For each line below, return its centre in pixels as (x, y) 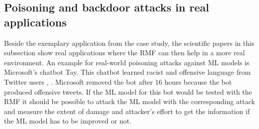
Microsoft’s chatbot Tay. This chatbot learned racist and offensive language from (128, 72)
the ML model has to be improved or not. (68, 121)
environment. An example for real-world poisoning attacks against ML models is (127, 62)
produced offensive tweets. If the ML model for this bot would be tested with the (128, 91)
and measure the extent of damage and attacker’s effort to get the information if (127, 111)
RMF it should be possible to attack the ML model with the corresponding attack (130, 101)
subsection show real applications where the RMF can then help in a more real (125, 53)
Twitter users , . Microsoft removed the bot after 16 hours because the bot (118, 81)
